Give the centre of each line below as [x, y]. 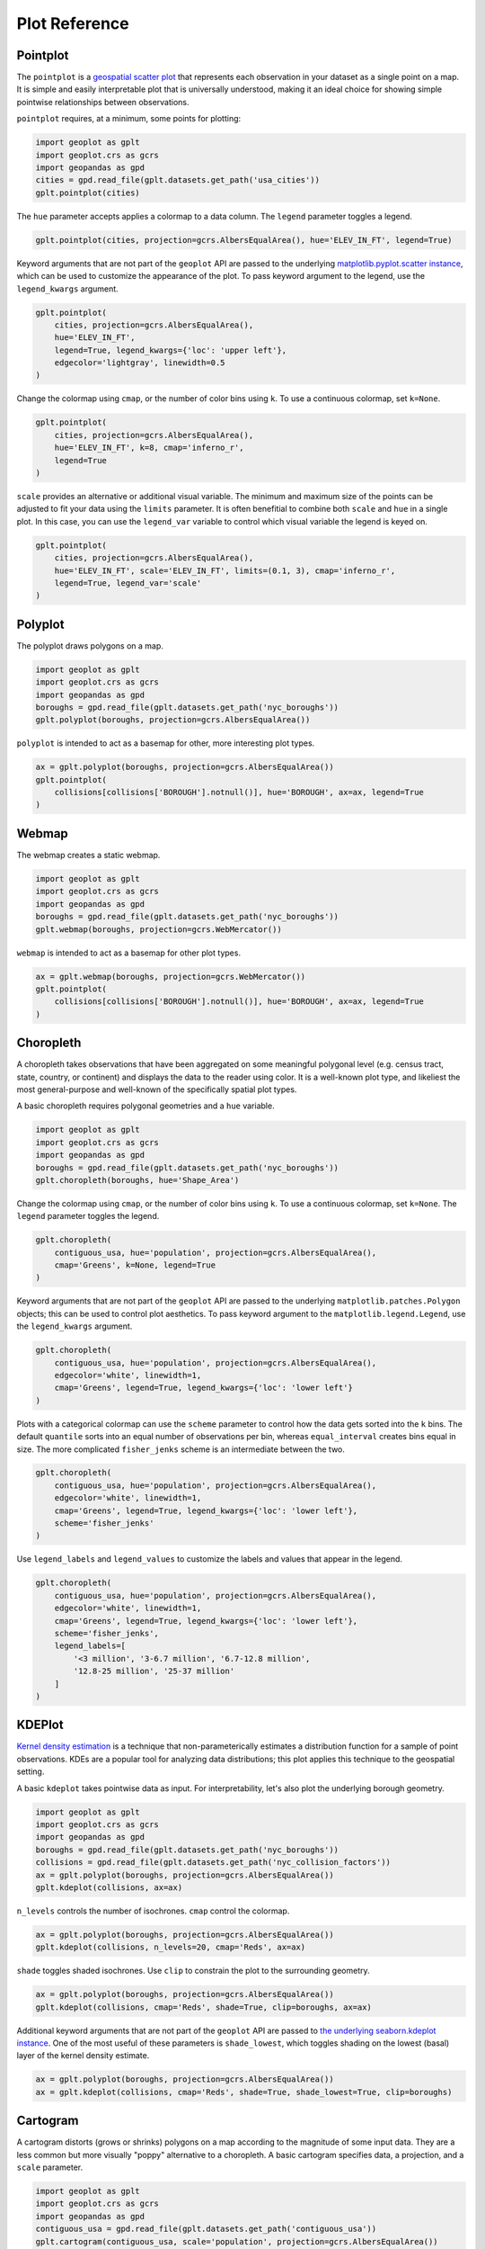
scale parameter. [50, 2167]
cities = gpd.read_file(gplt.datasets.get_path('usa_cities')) [178, 180]
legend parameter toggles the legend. [88, 1216]
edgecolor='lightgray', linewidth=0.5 [140, 363]
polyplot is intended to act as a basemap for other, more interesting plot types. [166, 743]
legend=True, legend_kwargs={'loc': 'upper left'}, [171, 350]
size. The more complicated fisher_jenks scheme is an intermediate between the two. [181, 1449]
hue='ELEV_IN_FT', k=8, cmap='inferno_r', [149, 448]
